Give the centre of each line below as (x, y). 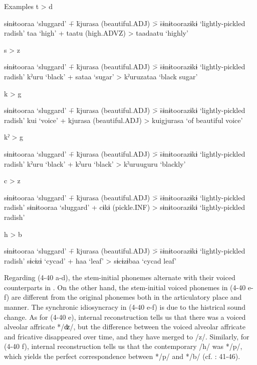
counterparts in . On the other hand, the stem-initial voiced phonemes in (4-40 (125, 287)
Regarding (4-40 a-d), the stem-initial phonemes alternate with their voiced (120, 277)
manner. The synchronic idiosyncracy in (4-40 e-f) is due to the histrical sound (125, 307)
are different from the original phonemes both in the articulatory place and (126, 297)
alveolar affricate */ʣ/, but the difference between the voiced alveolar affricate (125, 327)
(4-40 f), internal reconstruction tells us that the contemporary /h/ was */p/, (123, 346)
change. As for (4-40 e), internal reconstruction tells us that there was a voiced (125, 317)
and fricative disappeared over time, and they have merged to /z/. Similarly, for (127, 336)
